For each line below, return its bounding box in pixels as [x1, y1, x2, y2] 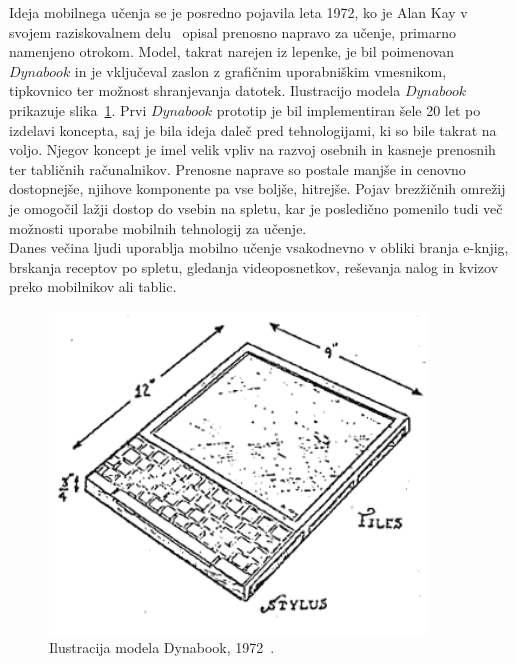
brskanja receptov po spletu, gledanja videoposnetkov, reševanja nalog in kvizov [9, 256, 498, 277]
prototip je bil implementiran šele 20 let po [216, 99, 481, 120]
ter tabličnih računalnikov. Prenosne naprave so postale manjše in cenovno [9, 158, 466, 179]
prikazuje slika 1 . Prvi [9, 99, 147, 120]
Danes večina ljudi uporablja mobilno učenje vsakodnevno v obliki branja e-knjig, [9, 237, 509, 258]
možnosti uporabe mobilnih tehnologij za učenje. [9, 217, 307, 238]
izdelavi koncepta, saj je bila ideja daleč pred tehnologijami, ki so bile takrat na [9, 119, 497, 140]
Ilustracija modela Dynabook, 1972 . [49, 637, 275, 658]
